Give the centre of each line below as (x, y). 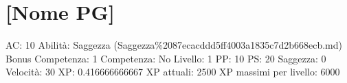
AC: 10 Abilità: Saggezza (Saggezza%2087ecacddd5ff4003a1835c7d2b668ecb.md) (174, 45)
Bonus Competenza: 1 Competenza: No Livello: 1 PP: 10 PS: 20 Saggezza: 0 (166, 58)
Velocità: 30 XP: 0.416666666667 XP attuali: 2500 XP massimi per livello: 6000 (173, 72)
